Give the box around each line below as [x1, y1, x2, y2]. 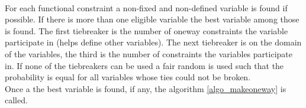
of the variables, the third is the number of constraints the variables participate [5, 47, 292, 60]
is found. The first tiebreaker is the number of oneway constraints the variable [5, 24, 288, 37]
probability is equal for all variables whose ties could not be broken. [5, 71, 251, 83]
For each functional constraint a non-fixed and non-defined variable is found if [5, 1, 288, 14]
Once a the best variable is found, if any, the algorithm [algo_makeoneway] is [5, 82, 286, 94]
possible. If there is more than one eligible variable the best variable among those [5, 13, 299, 25]
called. [5, 94, 28, 106]
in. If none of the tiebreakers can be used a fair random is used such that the [5, 59, 284, 71]
